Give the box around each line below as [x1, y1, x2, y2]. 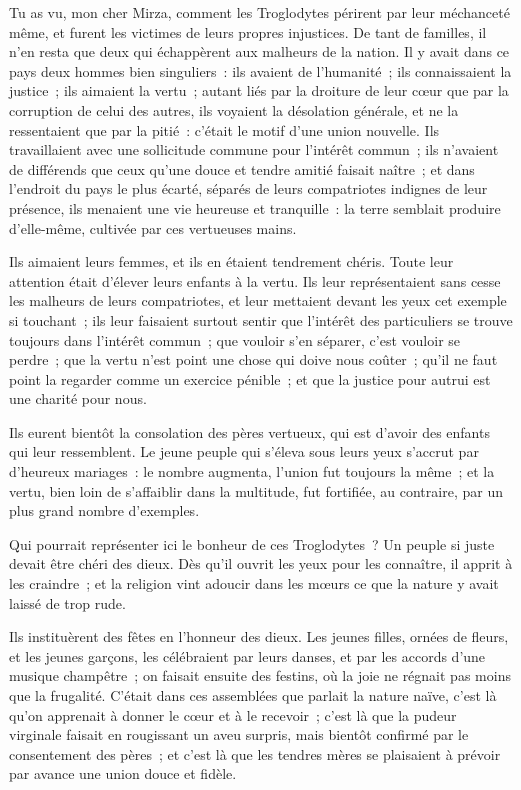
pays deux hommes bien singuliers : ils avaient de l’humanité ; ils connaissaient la [9, 60, 512, 81]
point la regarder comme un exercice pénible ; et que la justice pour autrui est [9, 368, 491, 389]
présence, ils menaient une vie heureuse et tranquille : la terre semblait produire [9, 197, 501, 218]
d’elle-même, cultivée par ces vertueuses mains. [9, 217, 297, 238]
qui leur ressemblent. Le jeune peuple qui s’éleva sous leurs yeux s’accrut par [9, 441, 479, 462]
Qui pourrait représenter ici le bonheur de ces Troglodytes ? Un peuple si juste [9, 533, 495, 554]
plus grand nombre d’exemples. [9, 500, 200, 521]
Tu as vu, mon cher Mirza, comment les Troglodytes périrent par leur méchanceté [9, 2, 510, 22]
